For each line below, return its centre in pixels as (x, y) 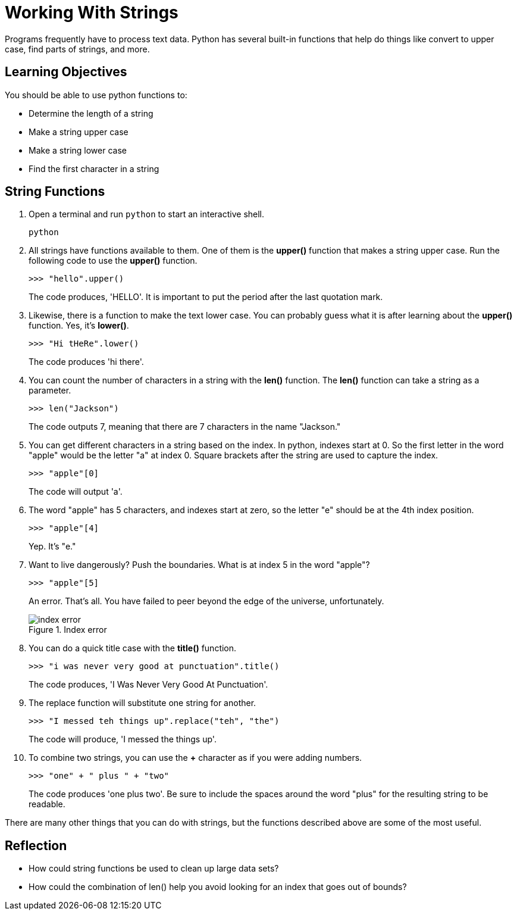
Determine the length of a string (91, 113)
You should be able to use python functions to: (96, 95)
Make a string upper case (79, 132)
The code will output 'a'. (76, 492)
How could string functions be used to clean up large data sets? (154, 869)
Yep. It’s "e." (52, 546)
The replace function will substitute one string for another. (142, 703)
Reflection (36, 845)
